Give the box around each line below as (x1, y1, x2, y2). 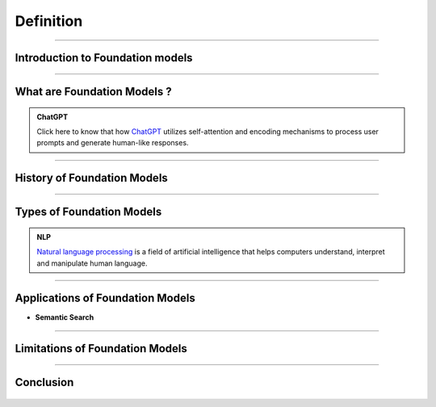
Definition (15, 12, 83, 30)
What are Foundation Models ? (15, 85, 173, 99)
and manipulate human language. (36, 258, 148, 268)
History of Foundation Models (15, 171, 169, 185)
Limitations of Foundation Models (15, 342, 187, 355)
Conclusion (15, 376, 74, 389)
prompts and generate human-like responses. (36, 138, 189, 148)
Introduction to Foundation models (15, 51, 193, 65)
